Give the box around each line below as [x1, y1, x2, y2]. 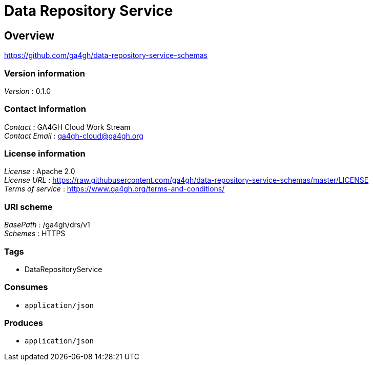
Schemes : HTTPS [4, 229, 66, 238]
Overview [4, 29, 55, 42]
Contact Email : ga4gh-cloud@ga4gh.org [4, 131, 143, 140]
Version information [4, 68, 85, 79]
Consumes [4, 282, 48, 293]
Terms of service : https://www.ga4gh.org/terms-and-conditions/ [4, 184, 225, 194]
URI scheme [4, 201, 53, 212]
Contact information [4, 104, 87, 114]
